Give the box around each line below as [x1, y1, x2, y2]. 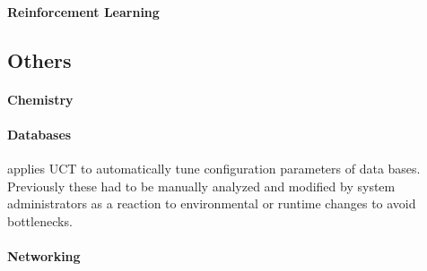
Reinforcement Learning [7, 2, 160, 21]
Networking [7, 246, 81, 265]
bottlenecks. [7, 211, 73, 230]
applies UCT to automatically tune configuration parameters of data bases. [7, 158, 421, 177]
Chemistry [7, 89, 74, 108]
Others [7, 46, 72, 73]
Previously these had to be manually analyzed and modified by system [7, 176, 396, 195]
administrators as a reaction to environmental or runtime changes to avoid [7, 194, 416, 213]
